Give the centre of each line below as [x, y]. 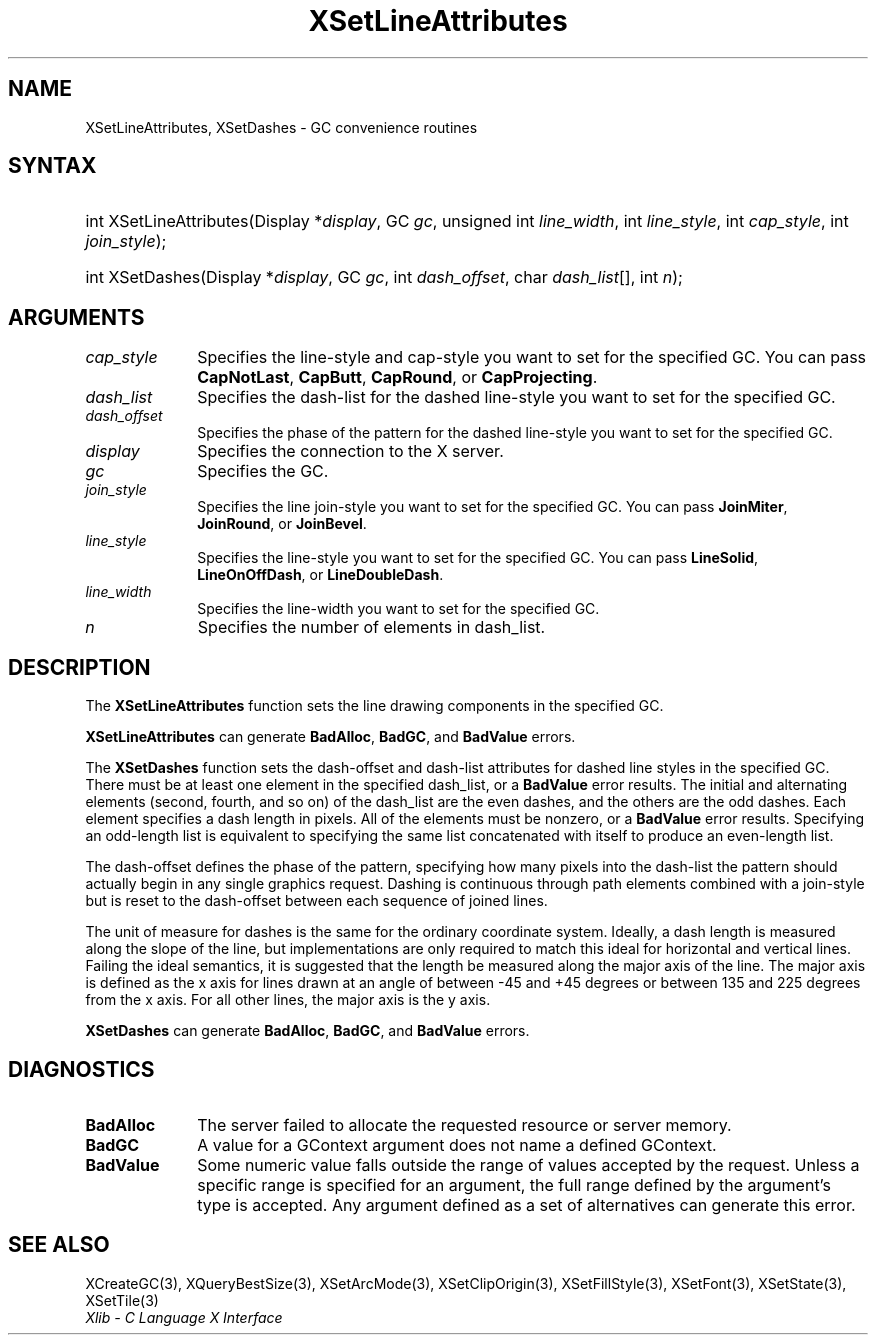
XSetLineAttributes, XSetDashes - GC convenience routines [281, 127]
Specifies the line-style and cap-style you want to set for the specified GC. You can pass [532, 357]
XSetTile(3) [122, 1300]
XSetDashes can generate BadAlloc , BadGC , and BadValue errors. [307, 1031]
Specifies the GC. [263, 471]
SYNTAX [52, 166]
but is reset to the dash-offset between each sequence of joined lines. [316, 901]
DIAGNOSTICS [81, 1069]
